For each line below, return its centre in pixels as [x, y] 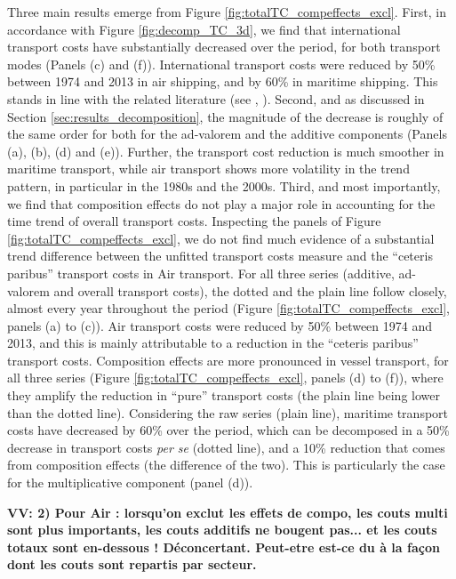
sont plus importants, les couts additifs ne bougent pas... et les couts [222, 530]
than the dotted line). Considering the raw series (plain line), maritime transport [228, 412]
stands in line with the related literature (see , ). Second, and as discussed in [216, 98]
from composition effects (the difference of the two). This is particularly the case [226, 465]
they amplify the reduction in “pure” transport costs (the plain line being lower [224, 395]
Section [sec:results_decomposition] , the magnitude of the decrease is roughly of [225, 116]
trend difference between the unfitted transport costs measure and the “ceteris [220, 256]
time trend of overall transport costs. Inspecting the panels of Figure [194, 221]
